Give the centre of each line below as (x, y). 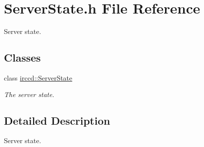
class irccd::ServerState (38, 77)
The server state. (29, 94)
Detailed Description (57, 120)
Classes (22, 57)
